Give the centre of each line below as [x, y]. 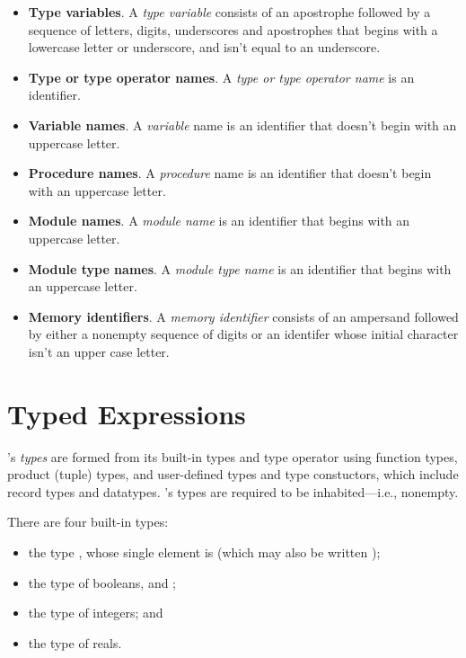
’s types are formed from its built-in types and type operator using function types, [233, 456]
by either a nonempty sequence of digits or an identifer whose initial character [243, 334]
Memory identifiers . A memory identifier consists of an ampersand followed [243, 316]
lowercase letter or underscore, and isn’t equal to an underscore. [204, 47]
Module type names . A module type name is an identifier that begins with [240, 268]
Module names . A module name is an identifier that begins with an [219, 221]
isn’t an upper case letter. [99, 351]
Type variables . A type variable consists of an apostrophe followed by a [229, 12]
